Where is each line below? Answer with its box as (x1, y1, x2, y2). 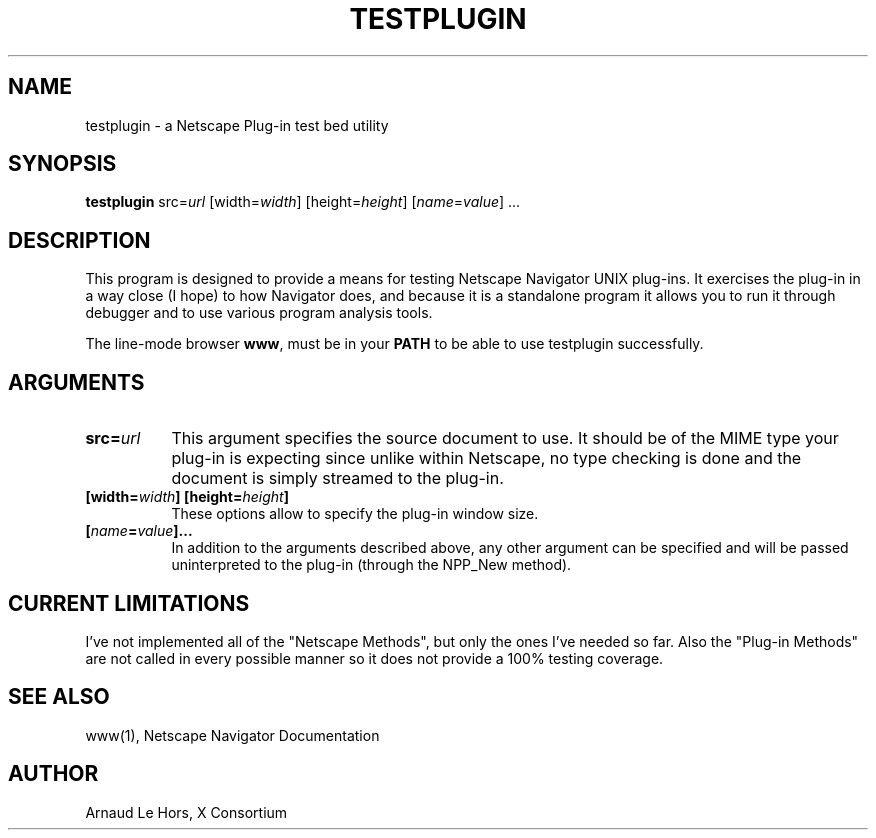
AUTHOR (8, 761, 99, 787)
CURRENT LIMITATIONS (8, 590, 250, 616)
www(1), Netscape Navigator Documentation (85, 726, 380, 744)
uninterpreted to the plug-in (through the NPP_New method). (171, 556, 572, 574)
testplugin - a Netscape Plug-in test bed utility (85, 116, 389, 134)
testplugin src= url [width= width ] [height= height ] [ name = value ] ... (85, 193, 521, 211)
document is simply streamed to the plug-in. (171, 468, 504, 489)
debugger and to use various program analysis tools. (85, 304, 433, 322)
